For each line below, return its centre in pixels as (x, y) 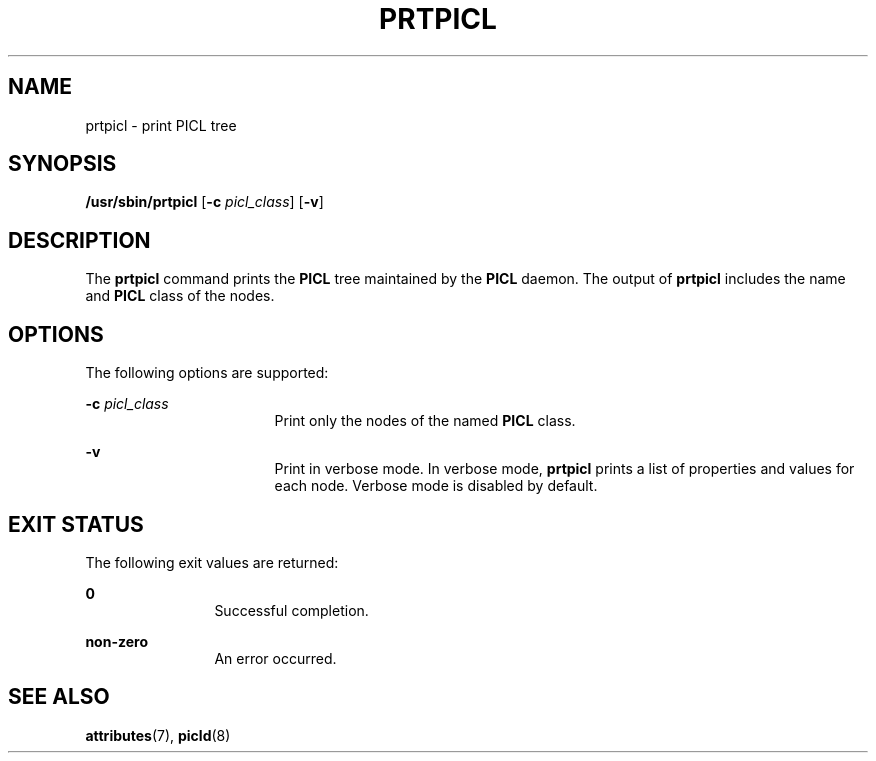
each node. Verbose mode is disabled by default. (436, 486)
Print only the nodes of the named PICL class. (425, 421)
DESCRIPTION (79, 240)
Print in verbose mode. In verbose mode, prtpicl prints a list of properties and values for (564, 469)
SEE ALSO (59, 697)
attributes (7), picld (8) (158, 735)
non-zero (116, 641)
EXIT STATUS (76, 524)
